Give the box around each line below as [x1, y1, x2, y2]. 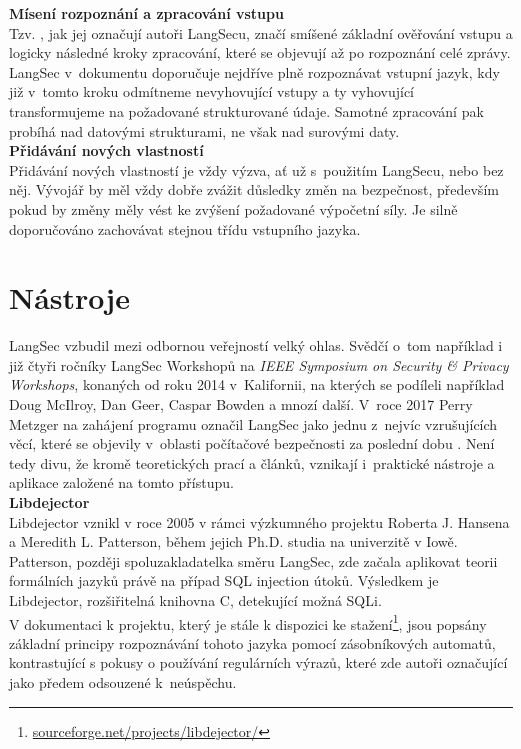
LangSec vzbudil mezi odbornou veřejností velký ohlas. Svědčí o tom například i [9, 335, 503, 356]
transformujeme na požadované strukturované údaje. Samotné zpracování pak [9, 100, 484, 121]
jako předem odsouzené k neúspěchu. [9, 672, 237, 692]
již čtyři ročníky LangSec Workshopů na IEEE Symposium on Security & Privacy [9, 354, 509, 375]
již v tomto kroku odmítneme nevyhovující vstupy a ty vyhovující [9, 81, 414, 102]
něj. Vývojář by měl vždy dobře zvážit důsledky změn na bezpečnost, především [9, 179, 499, 200]
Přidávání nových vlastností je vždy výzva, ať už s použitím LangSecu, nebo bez [9, 159, 504, 180]
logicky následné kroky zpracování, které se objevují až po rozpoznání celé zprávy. [9, 42, 511, 63]
